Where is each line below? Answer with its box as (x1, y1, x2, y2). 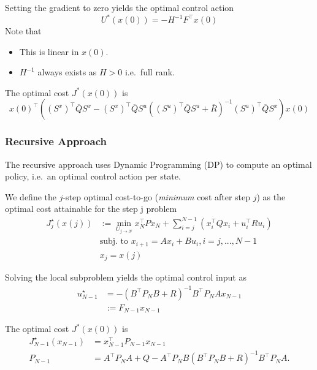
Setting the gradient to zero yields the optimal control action (5, 1, 234, 13)
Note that (5, 25, 42, 37)
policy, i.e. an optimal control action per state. (5, 170, 181, 183)
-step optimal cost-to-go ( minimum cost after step (63, 190, 251, 203)
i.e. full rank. (124, 66, 175, 78)
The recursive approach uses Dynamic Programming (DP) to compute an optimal (5, 157, 312, 170)
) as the (256, 190, 286, 203)
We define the (5, 190, 56, 203)
